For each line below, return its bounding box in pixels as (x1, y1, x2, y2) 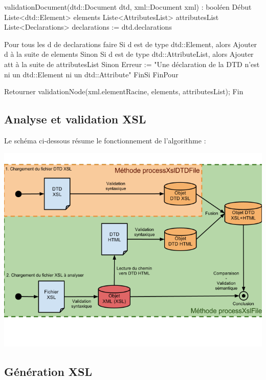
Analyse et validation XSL (4, 111, 146, 127)
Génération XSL (4, 363, 93, 379)
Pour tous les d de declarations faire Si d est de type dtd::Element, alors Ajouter (4, 38, 257, 49)
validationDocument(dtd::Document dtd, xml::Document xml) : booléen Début (4, 2, 252, 12)
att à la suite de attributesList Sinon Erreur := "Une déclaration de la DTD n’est (4, 58, 260, 69)
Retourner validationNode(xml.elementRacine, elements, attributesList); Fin (4, 86, 243, 97)
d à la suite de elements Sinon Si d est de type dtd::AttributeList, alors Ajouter (4, 49, 254, 59)
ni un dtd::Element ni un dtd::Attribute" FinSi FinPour (4, 69, 179, 79)
